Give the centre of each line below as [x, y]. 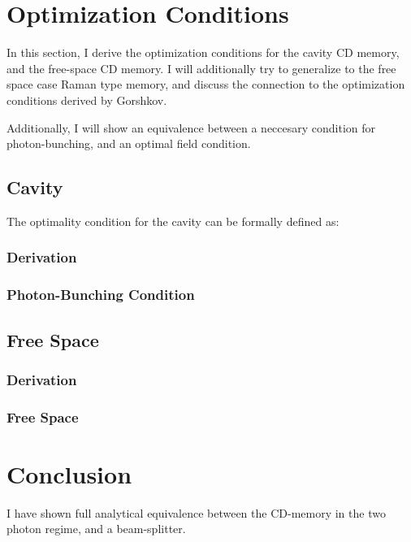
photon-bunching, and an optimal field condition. [129, 143]
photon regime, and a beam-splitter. [96, 529]
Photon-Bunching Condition [101, 295]
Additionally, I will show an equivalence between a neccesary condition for [191, 127]
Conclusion [69, 473]
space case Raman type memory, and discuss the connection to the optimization [206, 84]
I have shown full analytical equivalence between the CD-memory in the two [196, 512]
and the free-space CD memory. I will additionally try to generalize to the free [201, 68]
